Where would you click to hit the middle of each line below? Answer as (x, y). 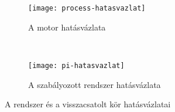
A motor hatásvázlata (67, 27)
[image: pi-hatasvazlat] (76, 65)
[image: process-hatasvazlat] (87, 8)
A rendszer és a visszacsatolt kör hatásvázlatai (88, 104)
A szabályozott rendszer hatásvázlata (95, 84)
